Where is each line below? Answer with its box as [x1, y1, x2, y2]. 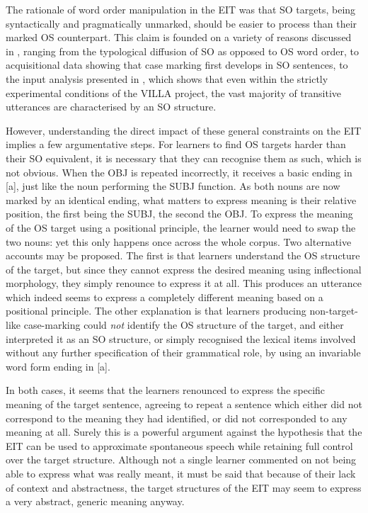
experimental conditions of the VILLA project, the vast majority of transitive [6, 85, 342, 100]
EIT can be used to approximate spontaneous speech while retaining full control [6, 438, 353, 453]
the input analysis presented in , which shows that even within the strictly [6, 71, 328, 86]
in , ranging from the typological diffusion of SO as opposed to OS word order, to [6, 43, 360, 58]
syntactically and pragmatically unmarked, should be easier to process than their [6, 16, 357, 30]
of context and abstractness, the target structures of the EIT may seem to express [6, 480, 362, 495]
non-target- [309, 303, 358, 318]
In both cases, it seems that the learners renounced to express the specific [6, 383, 326, 398]
